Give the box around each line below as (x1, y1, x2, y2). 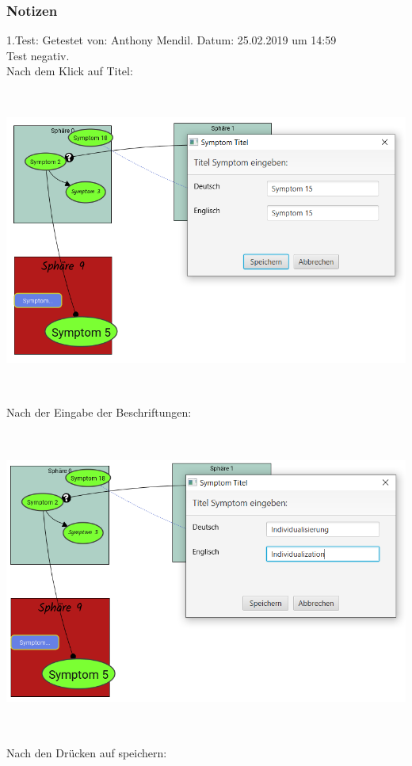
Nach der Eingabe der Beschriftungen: (6, 403, 192, 420)
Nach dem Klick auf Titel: (6, 63, 133, 79)
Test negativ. (6, 47, 70, 63)
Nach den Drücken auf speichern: (6, 744, 167, 760)
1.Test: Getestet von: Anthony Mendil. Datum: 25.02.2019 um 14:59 (6, 32, 337, 48)
